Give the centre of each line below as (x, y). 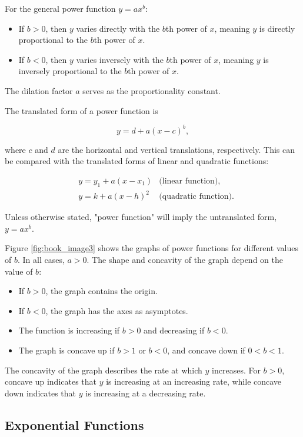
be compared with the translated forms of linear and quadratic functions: (137, 161)
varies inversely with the (120, 59)
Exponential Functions (74, 424)
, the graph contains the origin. (101, 291)
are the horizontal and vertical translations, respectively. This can (177, 149)
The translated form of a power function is (81, 110)
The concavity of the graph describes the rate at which (104, 370)
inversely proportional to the (70, 71)
